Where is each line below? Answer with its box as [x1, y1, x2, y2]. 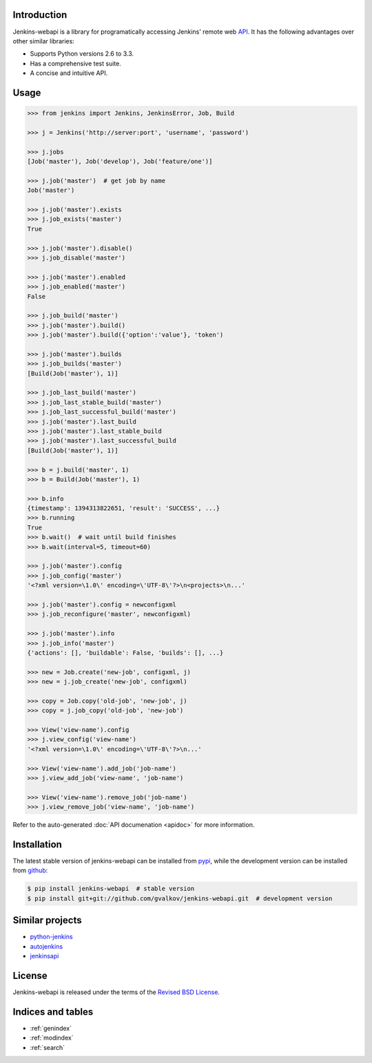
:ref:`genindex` [30, 1024, 72, 1032]
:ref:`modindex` [30, 1033, 74, 1042]
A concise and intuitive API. [30, 69, 108, 77]
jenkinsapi [30, 952, 59, 960]
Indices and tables [12, 1006, 94, 1018]
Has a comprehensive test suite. [30, 59, 122, 67]
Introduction [12, 9, 68, 21]
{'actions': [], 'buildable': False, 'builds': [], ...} [27, 649, 224, 657]
